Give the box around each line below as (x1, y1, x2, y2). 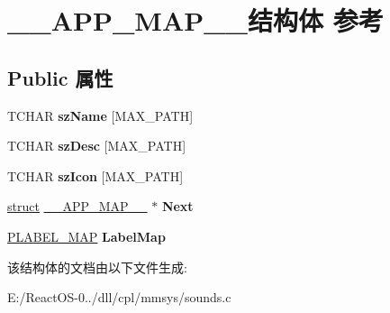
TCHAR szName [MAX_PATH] (7, 106, 194, 124)
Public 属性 (7, 63, 113, 91)
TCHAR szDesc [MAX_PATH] (7, 136, 186, 155)
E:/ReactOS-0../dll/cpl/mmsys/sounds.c (7, 288, 231, 307)
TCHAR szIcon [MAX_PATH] (7, 166, 184, 185)
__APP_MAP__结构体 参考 (7, 2, 384, 39)
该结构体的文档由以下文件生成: (7, 257, 187, 276)
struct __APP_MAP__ (7, 197, 148, 216)
